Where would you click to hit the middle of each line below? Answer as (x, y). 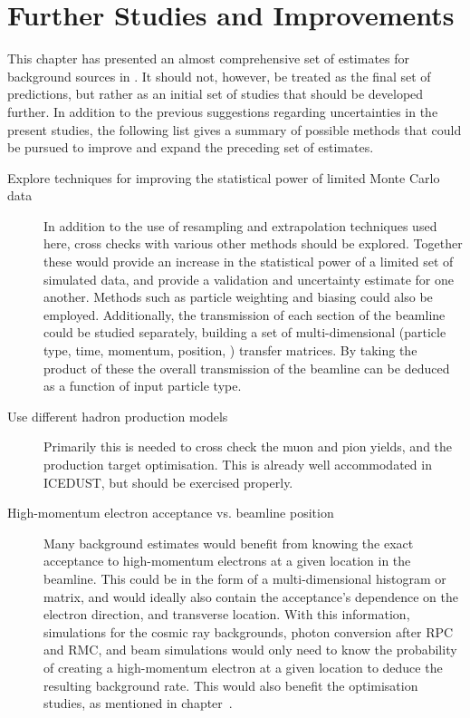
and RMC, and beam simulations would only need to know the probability (250, 650)
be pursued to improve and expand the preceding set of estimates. (191, 147)
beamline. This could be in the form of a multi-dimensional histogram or (245, 578)
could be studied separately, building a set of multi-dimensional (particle (245, 332)
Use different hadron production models (118, 416)
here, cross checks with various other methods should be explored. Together (253, 243)
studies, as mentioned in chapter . (138, 703)
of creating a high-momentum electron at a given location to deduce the (243, 667)
